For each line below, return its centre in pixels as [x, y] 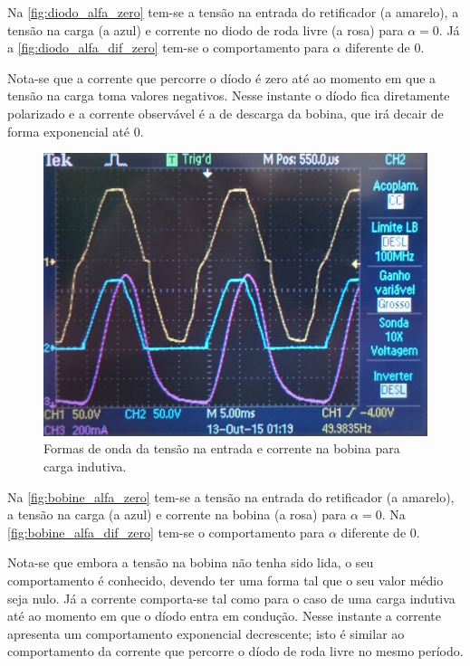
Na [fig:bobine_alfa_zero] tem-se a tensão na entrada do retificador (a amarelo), [231, 496]
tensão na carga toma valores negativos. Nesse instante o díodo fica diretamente [229, 95]
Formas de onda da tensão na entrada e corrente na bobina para [222, 448]
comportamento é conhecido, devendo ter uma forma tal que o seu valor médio [225, 580]
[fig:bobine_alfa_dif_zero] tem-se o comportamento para [166, 532]
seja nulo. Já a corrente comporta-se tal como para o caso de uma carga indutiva [231, 598]
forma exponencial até [68, 131]
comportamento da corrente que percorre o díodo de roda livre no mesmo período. [235, 651]
